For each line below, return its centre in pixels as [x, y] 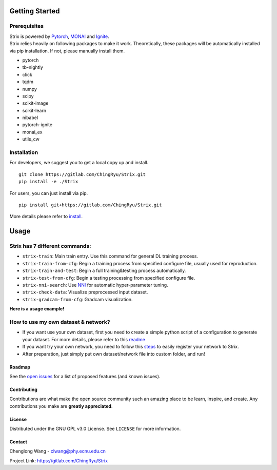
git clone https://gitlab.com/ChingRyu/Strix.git [82, 174]
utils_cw [31, 139]
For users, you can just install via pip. [49, 193]
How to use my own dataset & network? [60, 322]
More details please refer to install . [46, 217]
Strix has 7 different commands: [51, 246]
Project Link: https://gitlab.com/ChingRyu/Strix [58, 461]
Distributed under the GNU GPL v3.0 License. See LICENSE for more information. [95, 429]
